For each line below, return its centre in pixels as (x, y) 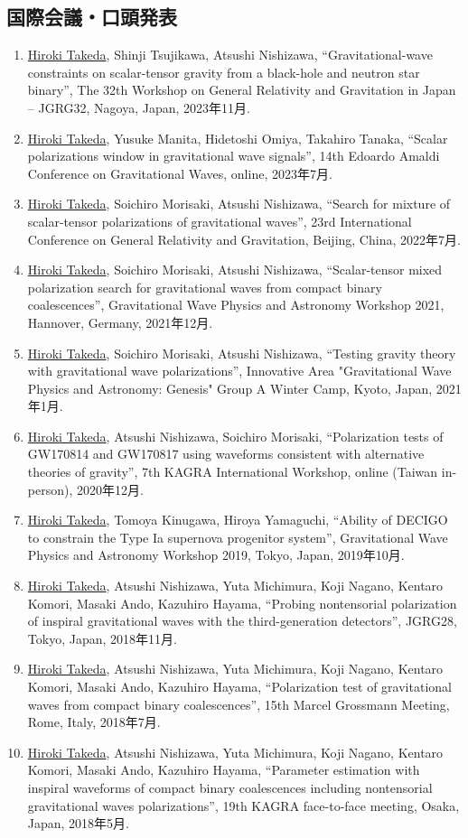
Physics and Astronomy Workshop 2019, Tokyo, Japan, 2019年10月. (216, 555)
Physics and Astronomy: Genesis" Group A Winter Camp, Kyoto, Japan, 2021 (244, 388)
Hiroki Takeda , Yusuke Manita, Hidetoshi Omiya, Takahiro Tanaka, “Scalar (238, 138)
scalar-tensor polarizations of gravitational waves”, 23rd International (220, 221)
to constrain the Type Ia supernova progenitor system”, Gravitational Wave (238, 537)
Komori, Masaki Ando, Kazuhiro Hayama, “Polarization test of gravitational (239, 687)
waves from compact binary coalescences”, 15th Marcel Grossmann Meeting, (239, 704)
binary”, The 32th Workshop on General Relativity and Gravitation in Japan (242, 90)
